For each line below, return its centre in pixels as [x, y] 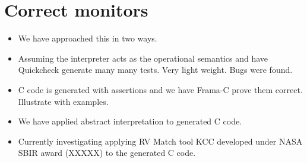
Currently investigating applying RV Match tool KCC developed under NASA [160, 141]
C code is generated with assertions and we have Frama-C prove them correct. [160, 89]
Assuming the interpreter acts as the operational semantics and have [143, 58]
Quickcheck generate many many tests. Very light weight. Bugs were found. [155, 70]
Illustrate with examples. [63, 101]
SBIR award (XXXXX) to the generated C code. [107, 153]
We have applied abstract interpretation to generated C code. [130, 121]
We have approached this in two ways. [88, 38]
